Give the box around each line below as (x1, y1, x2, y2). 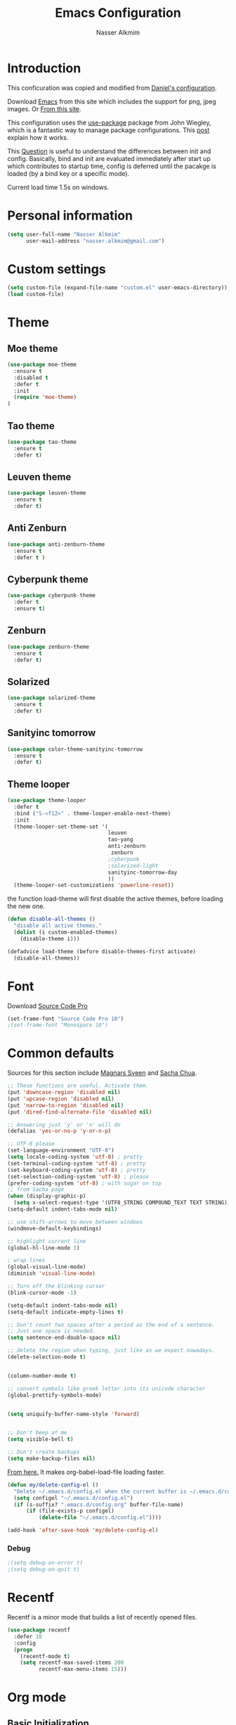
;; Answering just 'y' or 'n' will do (7, 1121, 121, 1128)
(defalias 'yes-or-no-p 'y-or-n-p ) (7, 1128, 112, 1135)
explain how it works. (7, 133, 69, 141)
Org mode (7, 1690, 67, 1705)
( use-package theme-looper (7, 797, 86, 804)
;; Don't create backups (7, 1449, 80, 1456)
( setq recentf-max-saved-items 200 (20, 1659, 124, 1667)
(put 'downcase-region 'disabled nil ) (7, 1089, 121, 1096)
